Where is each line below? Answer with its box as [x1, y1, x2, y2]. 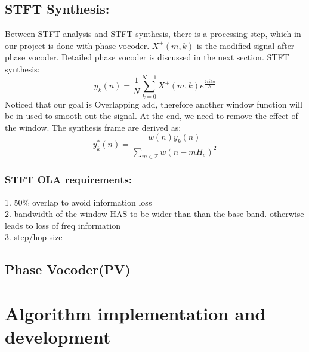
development [5, 325, 111, 349]
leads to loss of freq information [5, 219, 120, 231]
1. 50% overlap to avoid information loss [5, 195, 152, 208]
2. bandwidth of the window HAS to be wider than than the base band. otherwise [5, 207, 304, 220]
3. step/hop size [5, 231, 63, 243]
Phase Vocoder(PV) [5, 260, 131, 278]
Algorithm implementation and [5, 301, 266, 326]
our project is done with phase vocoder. [5, 39, 150, 51]
